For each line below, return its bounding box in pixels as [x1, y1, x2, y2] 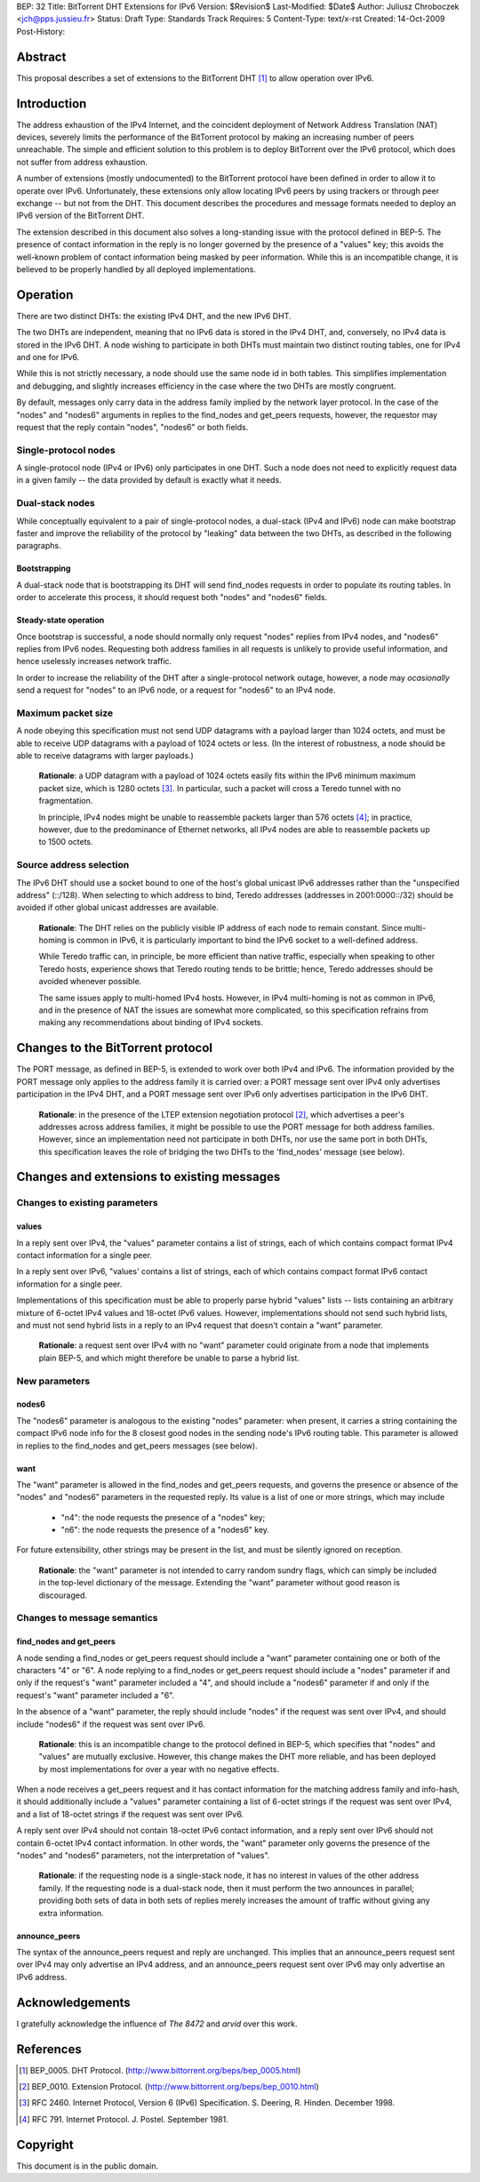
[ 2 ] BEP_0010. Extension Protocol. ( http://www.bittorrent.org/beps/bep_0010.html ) [19, 2081, 319, 2091]
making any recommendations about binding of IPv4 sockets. [38, 1017, 264, 1028]
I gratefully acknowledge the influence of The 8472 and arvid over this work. [16, 2018, 298, 2029]
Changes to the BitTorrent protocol [16, 1040, 213, 1055]
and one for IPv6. [16, 351, 80, 362]
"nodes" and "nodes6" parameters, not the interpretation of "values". [16, 1850, 270, 1861]
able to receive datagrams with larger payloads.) [16, 750, 195, 761]
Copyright [16, 2137, 75, 2152]
